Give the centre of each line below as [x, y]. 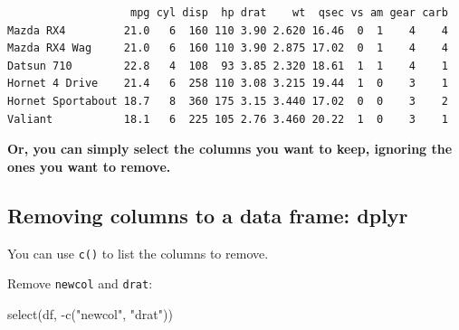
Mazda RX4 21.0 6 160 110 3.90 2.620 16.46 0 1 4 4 [228, 30]
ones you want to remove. [89, 166]
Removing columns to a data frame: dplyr [208, 215]
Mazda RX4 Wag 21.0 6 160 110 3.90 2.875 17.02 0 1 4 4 [228, 48]
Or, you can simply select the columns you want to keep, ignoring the [230, 149]
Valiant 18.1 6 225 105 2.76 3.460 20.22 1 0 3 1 [228, 119]
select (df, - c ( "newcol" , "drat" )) [90, 313]
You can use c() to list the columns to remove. [138, 253]
